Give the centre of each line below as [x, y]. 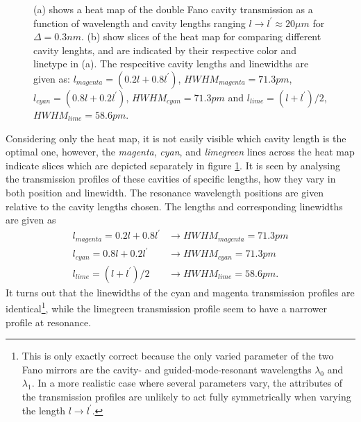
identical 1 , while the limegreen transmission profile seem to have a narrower [166, 307]
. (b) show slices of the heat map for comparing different [201, 36]
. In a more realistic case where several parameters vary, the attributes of [187, 383]
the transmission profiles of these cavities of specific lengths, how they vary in [171, 179]
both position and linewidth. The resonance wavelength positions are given [165, 192]
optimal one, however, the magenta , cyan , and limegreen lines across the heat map [180, 152]
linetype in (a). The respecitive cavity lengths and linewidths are [171, 64]
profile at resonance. [49, 322]
